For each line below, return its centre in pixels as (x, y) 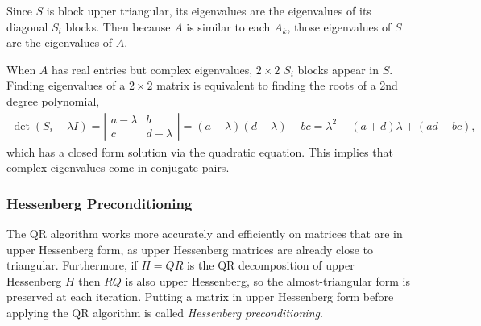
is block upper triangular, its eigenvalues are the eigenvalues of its (209, 10)
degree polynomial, (53, 100)
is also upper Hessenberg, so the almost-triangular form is (267, 280)
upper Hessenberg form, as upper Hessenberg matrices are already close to (190, 249)
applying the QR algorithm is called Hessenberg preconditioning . (165, 312)
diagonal (27, 26)
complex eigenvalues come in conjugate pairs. (118, 167)
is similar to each (228, 26)
